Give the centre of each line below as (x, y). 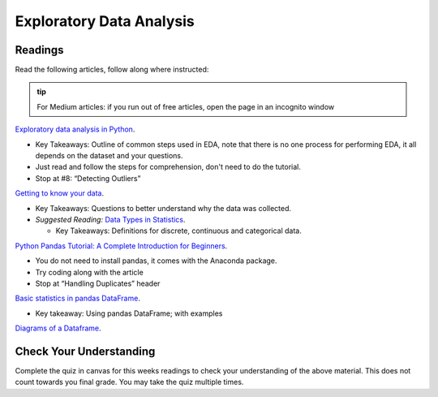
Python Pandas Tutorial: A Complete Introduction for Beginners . (121, 246)
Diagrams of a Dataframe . (58, 328)
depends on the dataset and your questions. (109, 156)
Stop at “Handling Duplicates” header (98, 283)
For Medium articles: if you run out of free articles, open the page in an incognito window (186, 106)
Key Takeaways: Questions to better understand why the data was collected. (163, 208)
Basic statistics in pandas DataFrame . (78, 298)
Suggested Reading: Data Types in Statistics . (110, 219)
